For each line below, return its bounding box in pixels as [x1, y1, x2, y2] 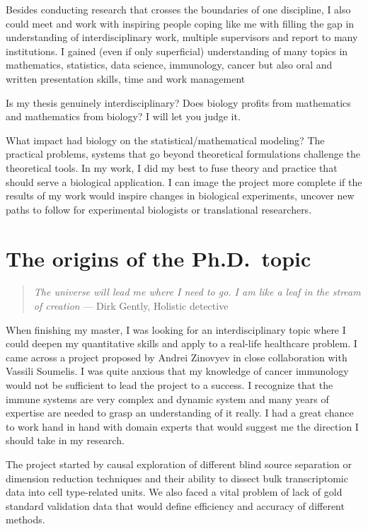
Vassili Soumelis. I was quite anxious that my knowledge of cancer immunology [6, 364, 349, 378]
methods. [6, 512, 45, 527]
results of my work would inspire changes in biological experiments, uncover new [6, 188, 355, 203]
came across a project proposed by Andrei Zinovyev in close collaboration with [6, 349, 347, 364]
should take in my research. [6, 433, 125, 448]
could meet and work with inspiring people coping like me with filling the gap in [6, 16, 355, 30]
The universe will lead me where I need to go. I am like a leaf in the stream [33, 284, 361, 299]
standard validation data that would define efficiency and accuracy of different [6, 498, 345, 513]
